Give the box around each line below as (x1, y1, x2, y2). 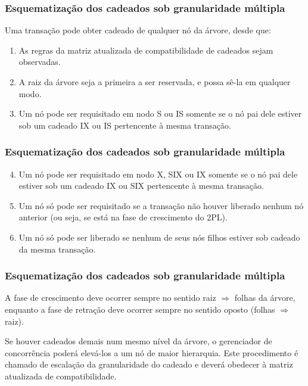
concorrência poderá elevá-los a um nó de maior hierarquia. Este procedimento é (5, 346, 298, 359)
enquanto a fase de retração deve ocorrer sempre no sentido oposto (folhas (5, 303, 275, 315)
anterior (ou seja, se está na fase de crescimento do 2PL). (18, 211, 228, 223)
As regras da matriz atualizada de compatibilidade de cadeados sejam (18, 43, 273, 56)
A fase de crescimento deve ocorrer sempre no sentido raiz (5, 291, 216, 304)
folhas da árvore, (234, 291, 295, 304)
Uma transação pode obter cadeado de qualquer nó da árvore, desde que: (5, 24, 271, 36)
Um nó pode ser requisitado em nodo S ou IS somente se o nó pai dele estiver (18, 107, 302, 120)
